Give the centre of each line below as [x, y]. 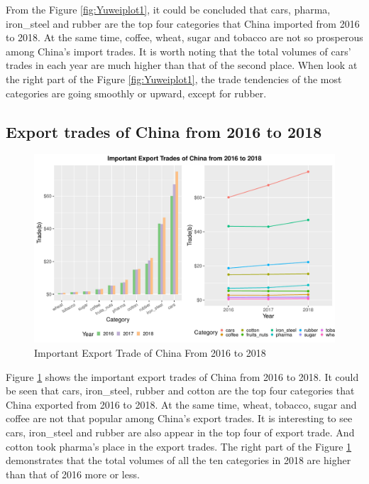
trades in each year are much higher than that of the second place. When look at [182, 65]
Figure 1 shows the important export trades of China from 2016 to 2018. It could [182, 376]
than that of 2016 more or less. [73, 474]
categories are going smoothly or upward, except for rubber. [136, 93]
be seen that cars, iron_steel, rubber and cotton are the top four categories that [180, 391]
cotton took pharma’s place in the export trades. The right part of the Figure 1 [179, 446]
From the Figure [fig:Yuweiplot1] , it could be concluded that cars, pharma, [168, 9]
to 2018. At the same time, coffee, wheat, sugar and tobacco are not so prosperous [184, 37]
